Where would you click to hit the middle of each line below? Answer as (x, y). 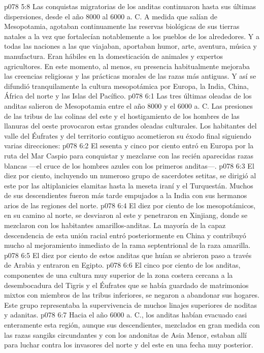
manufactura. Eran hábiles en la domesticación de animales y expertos (114, 56)
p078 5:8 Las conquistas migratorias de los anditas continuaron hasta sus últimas (130, 6)
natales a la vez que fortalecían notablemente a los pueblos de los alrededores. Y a (132, 36)
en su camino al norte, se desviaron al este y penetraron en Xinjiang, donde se (126, 215)
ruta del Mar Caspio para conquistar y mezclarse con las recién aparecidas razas (129, 155)
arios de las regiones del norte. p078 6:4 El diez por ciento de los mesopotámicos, (130, 205)
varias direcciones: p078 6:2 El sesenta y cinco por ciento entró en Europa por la (129, 146)
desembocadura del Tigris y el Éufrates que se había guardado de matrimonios (126, 285)
